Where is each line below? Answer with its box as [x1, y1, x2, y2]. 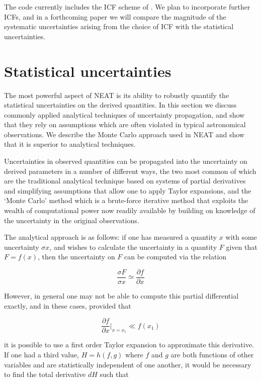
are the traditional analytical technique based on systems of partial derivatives [4, 175, 246, 186]
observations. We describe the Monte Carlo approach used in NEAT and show [4, 129, 244, 139]
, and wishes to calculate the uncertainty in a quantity [49, 241, 217, 252]
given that [226, 241, 257, 252]
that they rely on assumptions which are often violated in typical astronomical [4, 119, 246, 130]
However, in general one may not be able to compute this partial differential [4, 291, 239, 301]
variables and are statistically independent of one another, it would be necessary [4, 359, 251, 369]
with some [225, 232, 257, 242]
